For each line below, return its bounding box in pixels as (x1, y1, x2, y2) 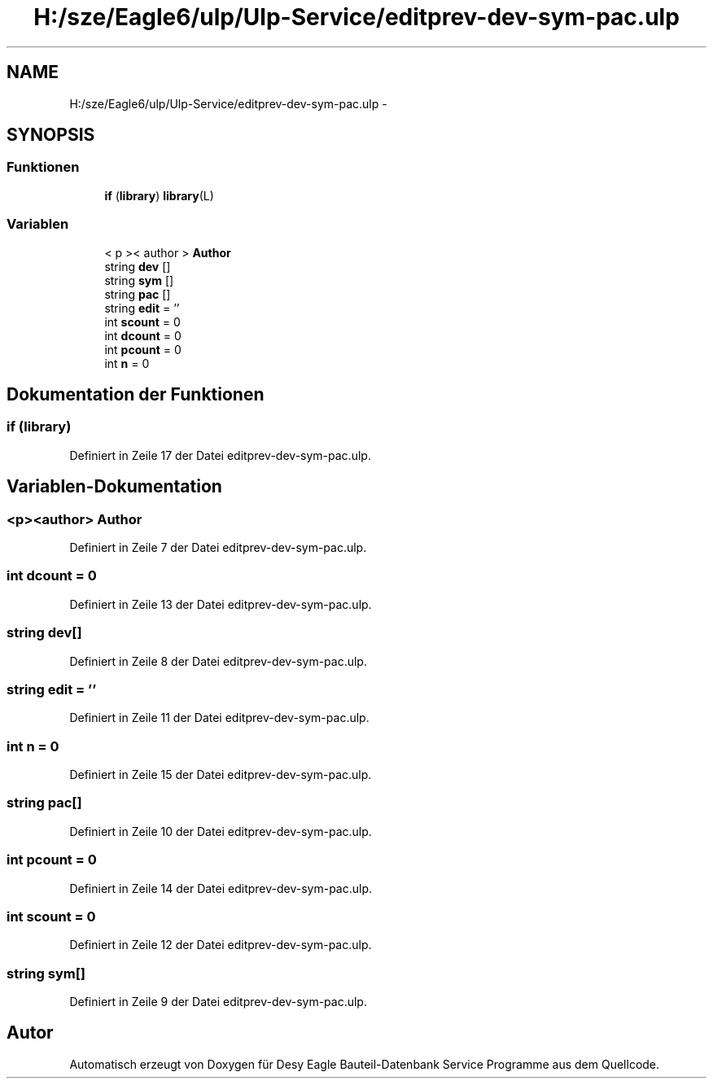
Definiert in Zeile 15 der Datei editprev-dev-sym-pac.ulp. (69, 768, 372, 781)
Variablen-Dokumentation (7, 476, 222, 497)
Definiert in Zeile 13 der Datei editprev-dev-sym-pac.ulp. (69, 597, 372, 611)
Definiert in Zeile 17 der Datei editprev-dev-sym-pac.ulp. (69, 448, 371, 462)
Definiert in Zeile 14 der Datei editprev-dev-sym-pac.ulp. (69, 881, 373, 895)
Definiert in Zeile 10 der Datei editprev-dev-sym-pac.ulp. (69, 824, 372, 838)
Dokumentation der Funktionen (7, 383, 265, 405)
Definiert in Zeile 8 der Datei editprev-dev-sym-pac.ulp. (69, 654, 367, 668)
